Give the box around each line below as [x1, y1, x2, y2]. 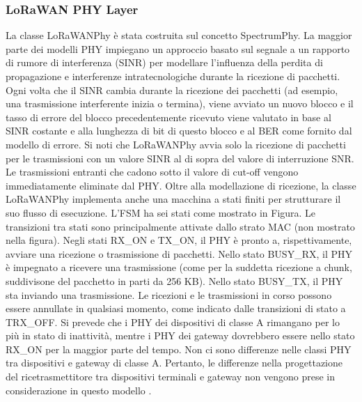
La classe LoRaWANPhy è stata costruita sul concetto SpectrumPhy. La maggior [6, 28, 352, 42]
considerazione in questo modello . [6, 382, 152, 397]
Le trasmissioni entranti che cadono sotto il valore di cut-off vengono [6, 164, 299, 179]
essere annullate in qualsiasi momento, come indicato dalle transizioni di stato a [6, 301, 346, 316]
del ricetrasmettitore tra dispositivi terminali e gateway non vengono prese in [6, 369, 336, 384]
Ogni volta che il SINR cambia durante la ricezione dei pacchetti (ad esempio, [6, 82, 338, 97]
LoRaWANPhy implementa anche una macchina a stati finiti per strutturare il [6, 192, 341, 206]
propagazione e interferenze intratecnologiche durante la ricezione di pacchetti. [6, 69, 340, 83]
